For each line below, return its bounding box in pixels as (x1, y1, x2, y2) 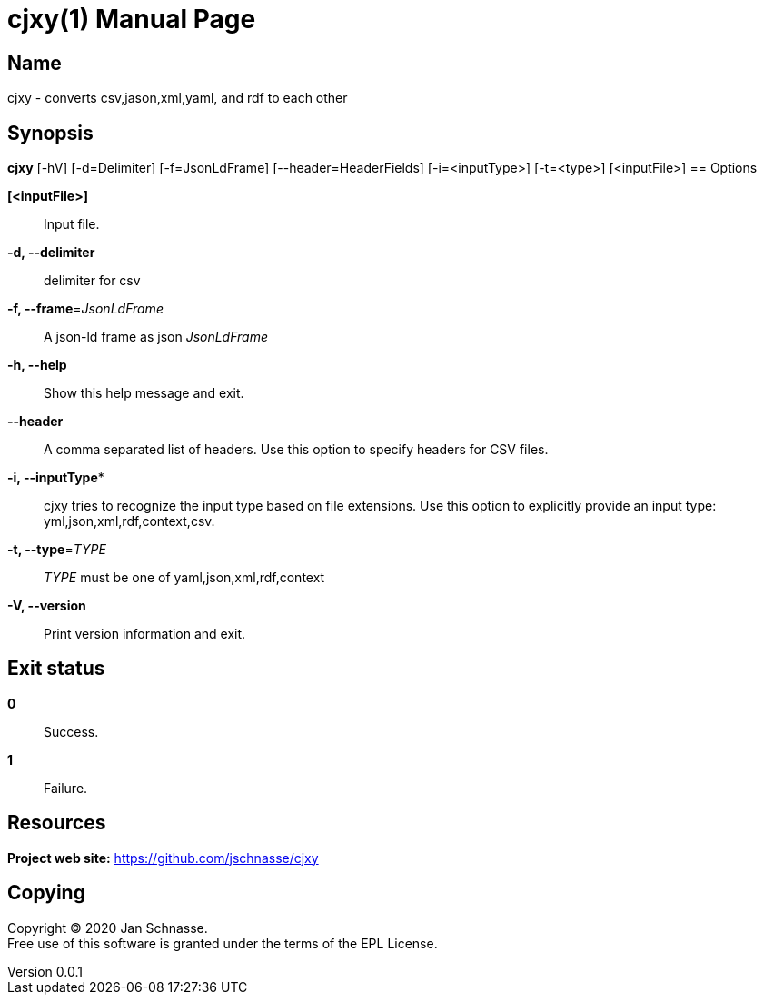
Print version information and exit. (44, 626, 246, 642)
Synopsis (7, 121, 94, 144)
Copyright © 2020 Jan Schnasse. (7, 919, 208, 936)
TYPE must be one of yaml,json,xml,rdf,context (44, 570, 325, 586)
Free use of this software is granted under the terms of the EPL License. (7, 935, 438, 951)
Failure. (44, 779, 88, 796)
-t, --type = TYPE (7, 541, 106, 558)
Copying (7, 881, 85, 905)
